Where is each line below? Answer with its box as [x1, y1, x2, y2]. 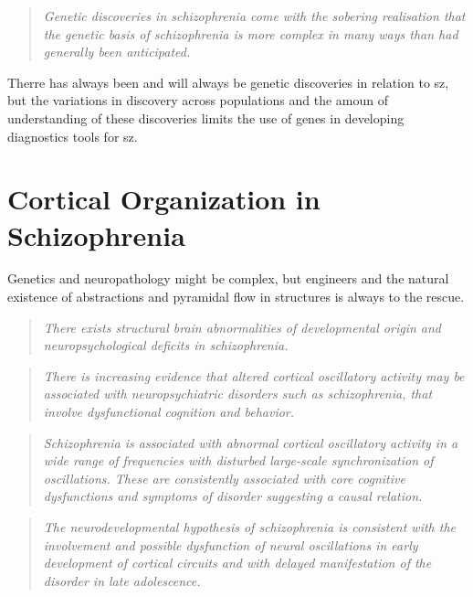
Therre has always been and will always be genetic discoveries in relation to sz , [7, 72, 449, 91]
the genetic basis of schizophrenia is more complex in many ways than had [43, 24, 458, 43]
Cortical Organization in [7, 180, 321, 218]
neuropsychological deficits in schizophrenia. [43, 336, 289, 355]
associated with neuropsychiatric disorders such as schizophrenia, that [43, 384, 433, 403]
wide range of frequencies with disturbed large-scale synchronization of [43, 451, 434, 470]
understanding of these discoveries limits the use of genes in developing [7, 108, 405, 127]
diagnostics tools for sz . [7, 126, 138, 145]
